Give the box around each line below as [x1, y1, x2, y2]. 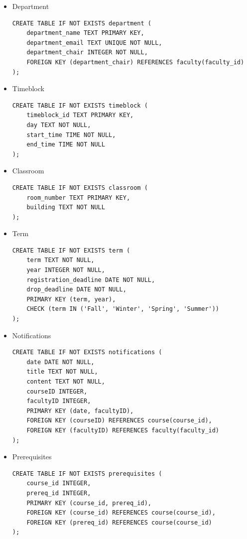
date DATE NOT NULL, [26, 358, 95, 366]
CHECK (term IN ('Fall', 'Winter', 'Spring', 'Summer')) [26, 305, 220, 313]
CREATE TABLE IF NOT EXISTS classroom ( [12, 184, 148, 191]
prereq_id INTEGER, [26, 489, 91, 497]
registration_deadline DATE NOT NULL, [26, 276, 155, 283]
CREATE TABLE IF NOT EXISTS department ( [12, 19, 151, 27]
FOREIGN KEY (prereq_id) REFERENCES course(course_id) [26, 519, 212, 526]
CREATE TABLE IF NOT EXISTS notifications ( [12, 349, 162, 356]
